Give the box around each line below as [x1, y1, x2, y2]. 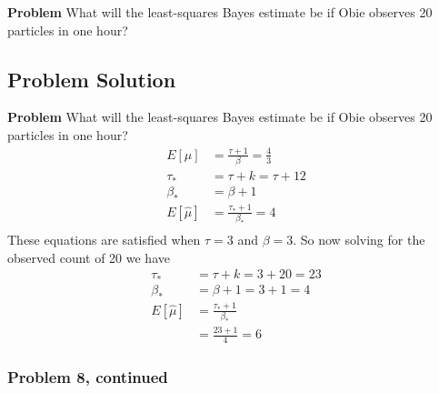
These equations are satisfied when [7, 229, 201, 248]
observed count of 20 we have [7, 247, 170, 267]
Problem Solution [7, 65, 176, 93]
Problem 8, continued [7, 365, 168, 388]
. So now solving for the [293, 229, 425, 248]
